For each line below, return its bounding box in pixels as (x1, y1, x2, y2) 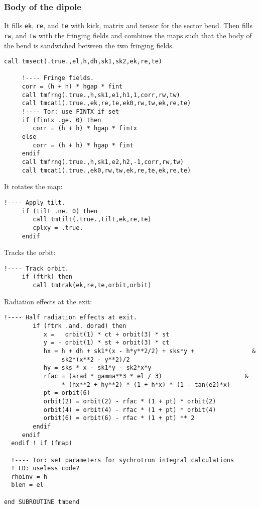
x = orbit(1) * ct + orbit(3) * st (43, 330, 170, 338)
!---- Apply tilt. (4, 199, 65, 206)
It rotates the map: (4, 181, 63, 192)
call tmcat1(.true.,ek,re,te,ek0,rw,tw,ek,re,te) (22, 100, 191, 107)
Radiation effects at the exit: (4, 296, 92, 306)
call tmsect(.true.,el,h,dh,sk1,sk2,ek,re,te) (4, 58, 162, 65)
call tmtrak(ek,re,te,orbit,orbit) (33, 282, 152, 289)
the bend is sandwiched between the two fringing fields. (4, 40, 174, 50)
